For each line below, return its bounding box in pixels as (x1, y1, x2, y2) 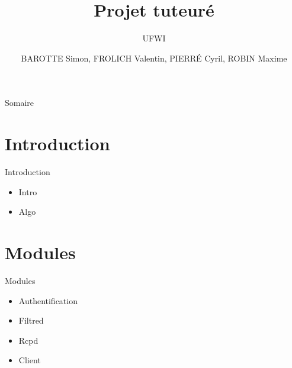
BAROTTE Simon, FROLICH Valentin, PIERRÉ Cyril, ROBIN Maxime (21, 51, 287, 64)
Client (18, 354, 41, 366)
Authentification (18, 294, 78, 306)
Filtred (18, 314, 44, 327)
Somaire (5, 96, 34, 109)
